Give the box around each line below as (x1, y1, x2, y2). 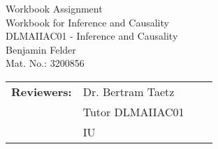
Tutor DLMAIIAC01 (82, 103, 184, 120)
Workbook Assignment (6, 1, 103, 15)
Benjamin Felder (6, 42, 76, 56)
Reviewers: (11, 83, 72, 100)
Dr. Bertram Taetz (82, 83, 175, 100)
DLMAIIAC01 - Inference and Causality (6, 29, 178, 43)
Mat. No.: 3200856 (6, 56, 85, 70)
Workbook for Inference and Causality (6, 15, 169, 29)
